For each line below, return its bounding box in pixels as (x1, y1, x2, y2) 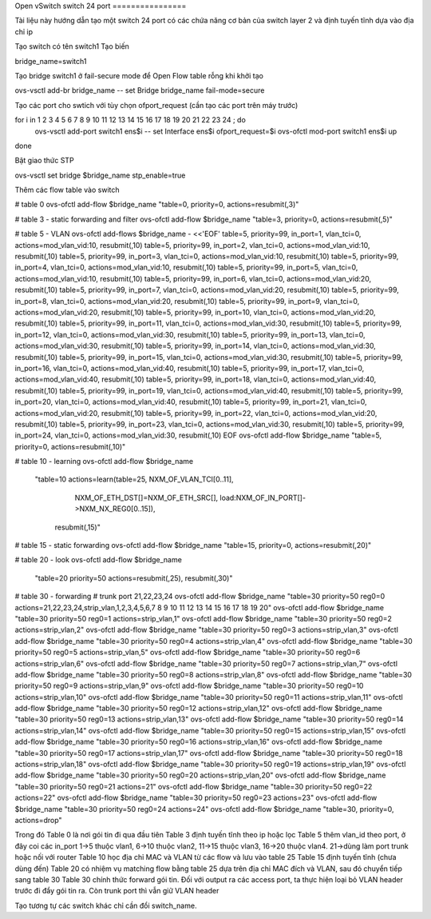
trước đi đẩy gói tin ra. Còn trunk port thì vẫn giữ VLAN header (14, 886, 219, 896)
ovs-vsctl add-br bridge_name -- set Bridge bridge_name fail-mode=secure (14, 86, 265, 95)
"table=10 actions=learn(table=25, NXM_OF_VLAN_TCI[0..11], (34, 474, 235, 484)
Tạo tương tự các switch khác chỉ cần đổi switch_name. (14, 901, 197, 910)
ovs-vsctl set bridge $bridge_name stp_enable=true (14, 170, 186, 180)
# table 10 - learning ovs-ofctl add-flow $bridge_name (14, 457, 194, 466)
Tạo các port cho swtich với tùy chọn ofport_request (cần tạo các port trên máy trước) (14, 100, 299, 110)
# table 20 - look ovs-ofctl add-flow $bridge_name (14, 555, 183, 565)
